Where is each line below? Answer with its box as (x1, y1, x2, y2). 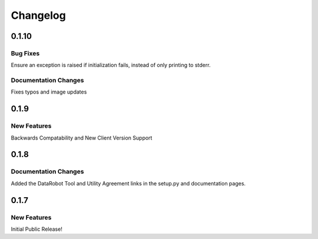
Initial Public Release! (11, 225, 63, 233)
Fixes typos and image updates (11, 88, 87, 95)
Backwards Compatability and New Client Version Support (11, 134, 153, 141)
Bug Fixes (11, 49, 40, 57)
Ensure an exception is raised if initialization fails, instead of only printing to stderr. (11, 62, 211, 69)
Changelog (11, 9, 66, 22)
